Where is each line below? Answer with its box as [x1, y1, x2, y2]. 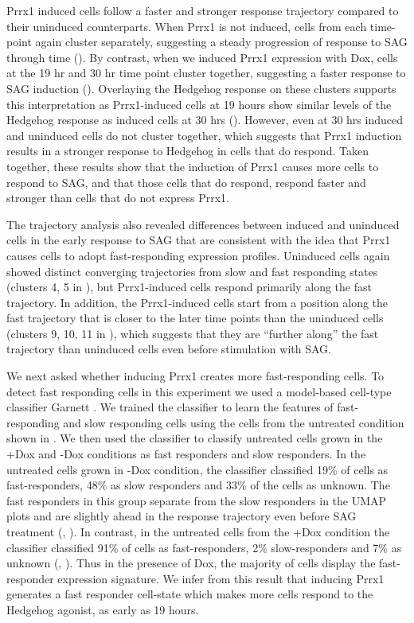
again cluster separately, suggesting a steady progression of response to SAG [35, 33, 408, 50]
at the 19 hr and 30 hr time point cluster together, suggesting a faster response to [6, 64, 406, 81]
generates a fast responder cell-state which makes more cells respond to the [6, 586, 373, 602]
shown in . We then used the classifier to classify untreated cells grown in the [6, 430, 383, 446]
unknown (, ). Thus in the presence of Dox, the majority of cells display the [6, 555, 376, 571]
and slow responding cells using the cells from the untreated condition [63, 414, 404, 430]
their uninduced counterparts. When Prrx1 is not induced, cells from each [6, 18, 367, 34]
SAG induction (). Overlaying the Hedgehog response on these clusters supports [6, 80, 396, 96]
